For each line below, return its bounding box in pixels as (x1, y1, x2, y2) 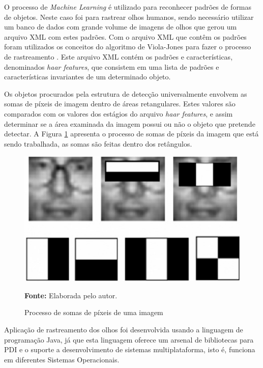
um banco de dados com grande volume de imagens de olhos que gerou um (4, 21, 237, 32)
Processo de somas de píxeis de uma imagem (24, 307, 163, 318)
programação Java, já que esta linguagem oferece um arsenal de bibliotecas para (4, 334, 254, 345)
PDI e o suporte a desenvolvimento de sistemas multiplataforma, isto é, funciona (4, 344, 255, 355)
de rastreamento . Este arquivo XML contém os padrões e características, (4, 51, 233, 62)
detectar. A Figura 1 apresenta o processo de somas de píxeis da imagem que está (4, 128, 259, 139)
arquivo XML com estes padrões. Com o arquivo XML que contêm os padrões (4, 31, 247, 42)
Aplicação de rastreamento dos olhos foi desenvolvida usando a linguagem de (4, 324, 243, 334)
